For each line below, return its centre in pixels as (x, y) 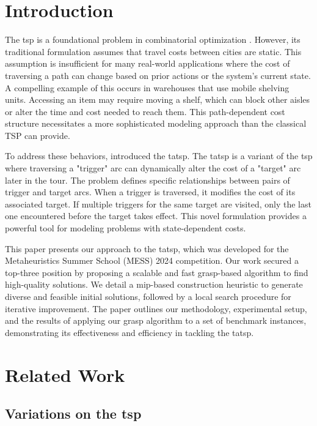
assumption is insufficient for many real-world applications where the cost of (148, 63)
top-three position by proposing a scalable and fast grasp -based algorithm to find (157, 272)
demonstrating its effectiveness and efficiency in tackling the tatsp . (129, 332)
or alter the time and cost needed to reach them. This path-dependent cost (145, 111)
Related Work (65, 374)
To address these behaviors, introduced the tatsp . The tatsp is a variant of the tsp (159, 156)
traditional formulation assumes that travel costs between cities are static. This (153, 51)
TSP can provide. (38, 135)
